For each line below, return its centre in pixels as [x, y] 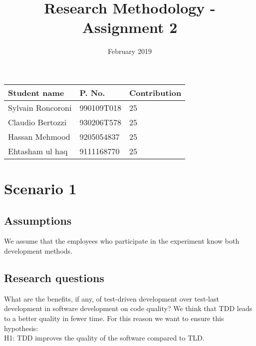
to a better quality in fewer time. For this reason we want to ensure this [114, 318]
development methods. [38, 251]
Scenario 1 [40, 188]
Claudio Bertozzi [37, 122]
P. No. [92, 92]
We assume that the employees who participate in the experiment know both [122, 241]
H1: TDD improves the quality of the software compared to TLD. [104, 338]
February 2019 [130, 51]
